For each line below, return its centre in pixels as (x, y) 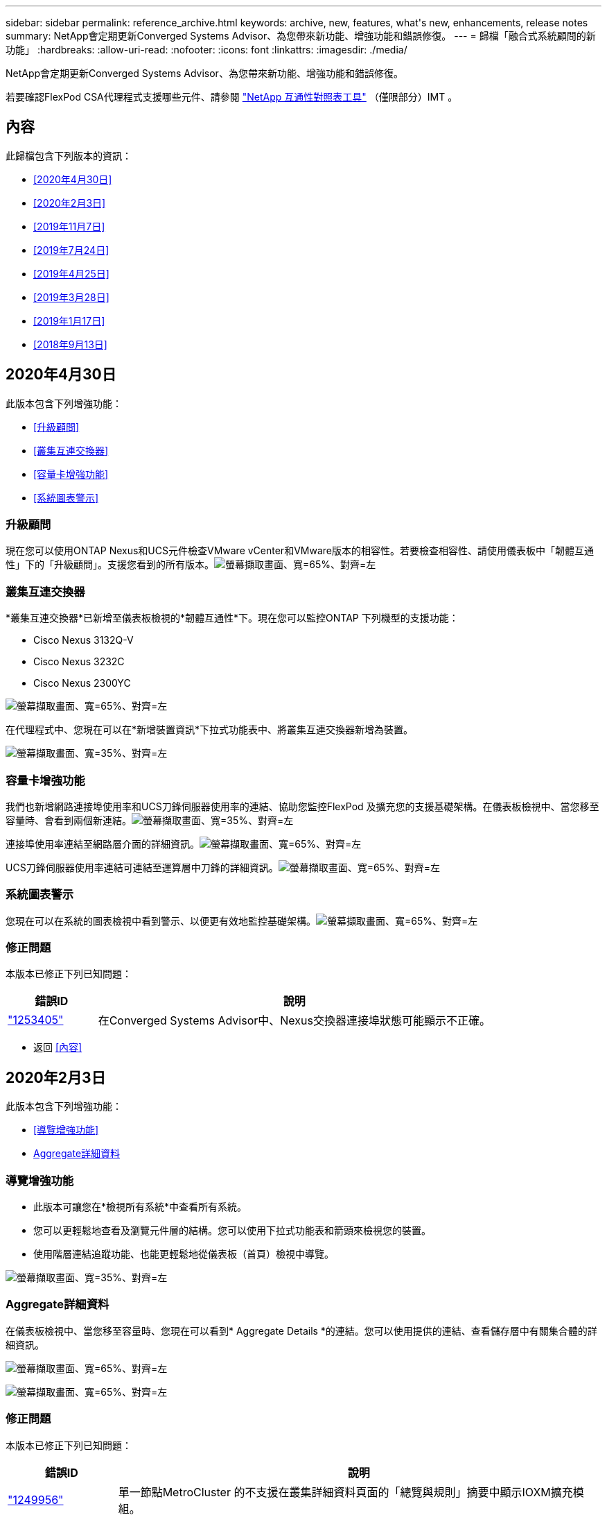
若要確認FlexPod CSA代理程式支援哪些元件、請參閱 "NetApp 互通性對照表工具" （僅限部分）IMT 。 (232, 97)
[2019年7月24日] (71, 250)
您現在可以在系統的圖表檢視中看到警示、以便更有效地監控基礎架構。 (161, 921)
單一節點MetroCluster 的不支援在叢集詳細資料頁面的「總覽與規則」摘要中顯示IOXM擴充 (345, 1492)
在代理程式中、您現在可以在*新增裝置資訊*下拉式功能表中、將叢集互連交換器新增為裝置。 (210, 730)
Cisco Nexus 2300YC (82, 683)
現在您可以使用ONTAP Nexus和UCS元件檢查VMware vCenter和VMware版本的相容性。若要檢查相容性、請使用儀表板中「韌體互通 (300, 551)
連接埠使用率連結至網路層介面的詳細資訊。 (103, 844)
